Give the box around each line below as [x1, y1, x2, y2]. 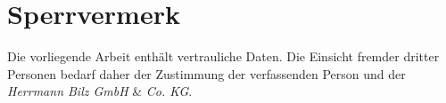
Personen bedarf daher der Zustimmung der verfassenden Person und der [7, 64, 406, 83]
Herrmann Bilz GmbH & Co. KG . [7, 82, 193, 100]
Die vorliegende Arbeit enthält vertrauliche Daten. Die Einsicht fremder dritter [7, 47, 440, 66]
